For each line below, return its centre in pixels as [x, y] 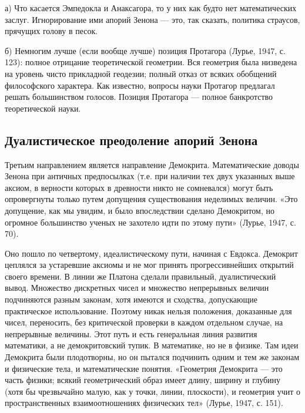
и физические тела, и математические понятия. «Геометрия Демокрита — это [144, 368]
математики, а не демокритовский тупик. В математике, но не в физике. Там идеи [152, 345]
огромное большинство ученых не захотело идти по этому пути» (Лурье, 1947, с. [150, 222]
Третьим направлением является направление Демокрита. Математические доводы [152, 164]
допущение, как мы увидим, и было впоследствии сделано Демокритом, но [140, 210]
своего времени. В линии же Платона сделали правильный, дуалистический [140, 276]
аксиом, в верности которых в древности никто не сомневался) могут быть [139, 187]
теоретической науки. [43, 108]
